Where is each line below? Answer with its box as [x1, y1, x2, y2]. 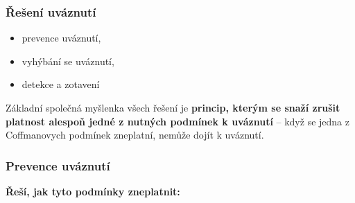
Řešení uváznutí [6, 3, 96, 20]
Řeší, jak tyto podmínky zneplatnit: [6, 184, 180, 198]
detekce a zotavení [21, 77, 100, 91]
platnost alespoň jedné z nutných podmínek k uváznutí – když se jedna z [6, 114, 349, 128]
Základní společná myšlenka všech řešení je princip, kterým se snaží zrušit [6, 100, 340, 114]
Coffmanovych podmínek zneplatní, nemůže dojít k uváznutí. [6, 127, 264, 142]
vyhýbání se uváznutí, [21, 53, 114, 68]
